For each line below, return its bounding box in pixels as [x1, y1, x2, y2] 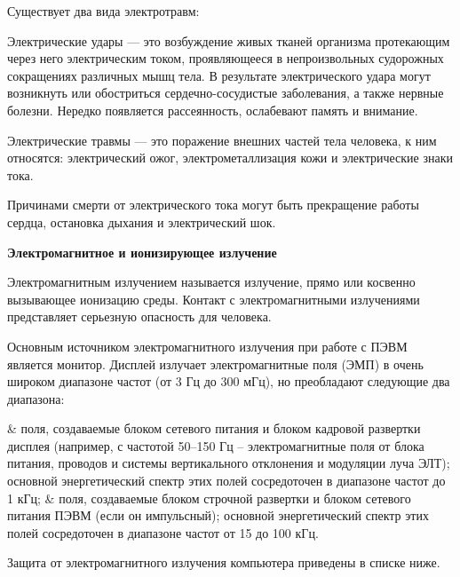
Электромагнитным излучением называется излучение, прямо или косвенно [7, 273, 416, 291]
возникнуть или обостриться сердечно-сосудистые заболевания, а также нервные [7, 83, 444, 102]
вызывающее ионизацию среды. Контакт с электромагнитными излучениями [7, 289, 420, 308]
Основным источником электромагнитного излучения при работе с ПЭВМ [7, 336, 408, 355]
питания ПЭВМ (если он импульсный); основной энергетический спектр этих [7, 506, 429, 525]
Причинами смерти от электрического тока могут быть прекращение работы [7, 195, 419, 214]
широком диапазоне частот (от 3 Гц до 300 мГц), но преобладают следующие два [7, 372, 450, 391]
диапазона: [7, 389, 65, 407]
